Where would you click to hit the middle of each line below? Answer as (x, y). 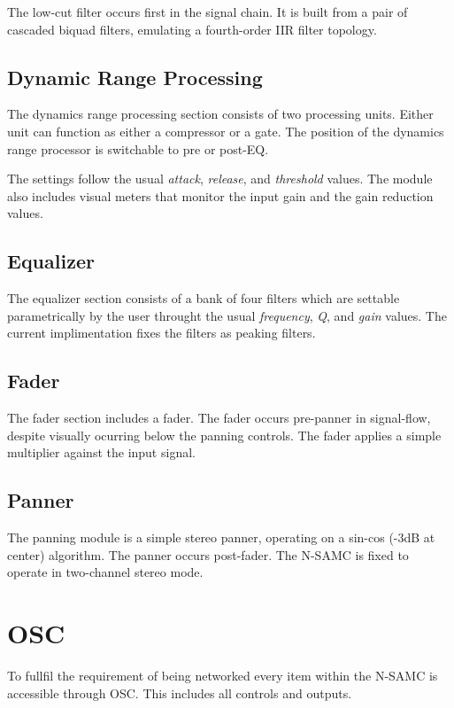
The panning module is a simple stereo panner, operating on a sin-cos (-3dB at (221, 537)
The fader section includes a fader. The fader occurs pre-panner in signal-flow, (219, 418)
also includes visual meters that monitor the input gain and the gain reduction (220, 195)
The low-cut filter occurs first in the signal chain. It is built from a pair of (208, 12)
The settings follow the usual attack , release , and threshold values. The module (220, 179)
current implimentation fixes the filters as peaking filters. (162, 333)
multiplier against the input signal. (101, 452)
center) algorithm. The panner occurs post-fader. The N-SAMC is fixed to (208, 554)
